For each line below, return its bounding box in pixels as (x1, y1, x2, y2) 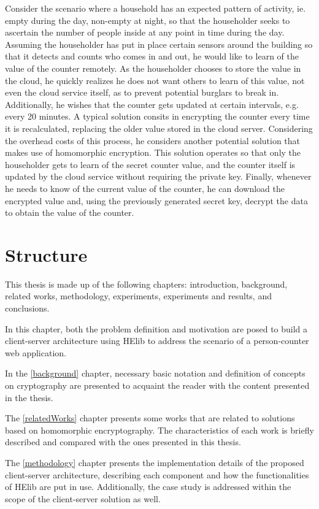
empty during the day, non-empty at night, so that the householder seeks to (5, 13, 290, 26)
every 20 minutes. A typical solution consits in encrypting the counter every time (5, 110, 310, 123)
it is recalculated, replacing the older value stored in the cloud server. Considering (5, 121, 313, 134)
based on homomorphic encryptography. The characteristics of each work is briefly (5, 423, 314, 436)
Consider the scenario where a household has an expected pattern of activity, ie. (5, 2, 306, 14)
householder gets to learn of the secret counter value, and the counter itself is (5, 158, 296, 170)
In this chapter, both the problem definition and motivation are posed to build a (5, 322, 308, 335)
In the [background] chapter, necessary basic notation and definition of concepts (5, 367, 306, 380)
